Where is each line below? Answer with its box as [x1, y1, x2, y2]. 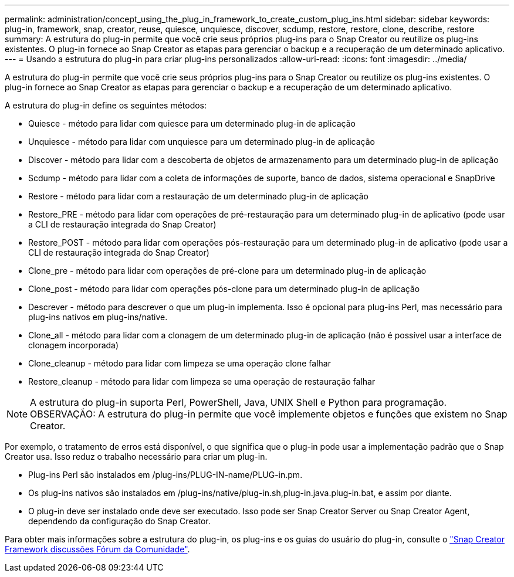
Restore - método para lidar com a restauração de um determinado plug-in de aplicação [28, 191, 368, 201]
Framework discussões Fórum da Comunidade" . [5, 544, 190, 554]
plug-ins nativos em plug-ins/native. [28, 312, 168, 322]
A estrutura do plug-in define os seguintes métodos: [5, 100, 207, 110]
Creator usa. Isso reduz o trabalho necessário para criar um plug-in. [5, 452, 268, 461]
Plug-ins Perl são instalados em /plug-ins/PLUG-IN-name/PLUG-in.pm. [28, 470, 303, 480]
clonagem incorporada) [28, 340, 119, 350]
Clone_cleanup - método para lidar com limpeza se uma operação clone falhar [28, 358, 331, 368]
